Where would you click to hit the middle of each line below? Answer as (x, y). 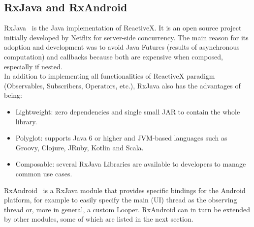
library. (26, 121)
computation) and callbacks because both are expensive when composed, (113, 56)
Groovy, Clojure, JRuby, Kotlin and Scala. (79, 147)
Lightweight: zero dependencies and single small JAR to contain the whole (128, 111)
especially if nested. (33, 66)
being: (13, 95)
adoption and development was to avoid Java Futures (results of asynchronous (122, 47)
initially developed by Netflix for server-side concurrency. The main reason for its (126, 37)
